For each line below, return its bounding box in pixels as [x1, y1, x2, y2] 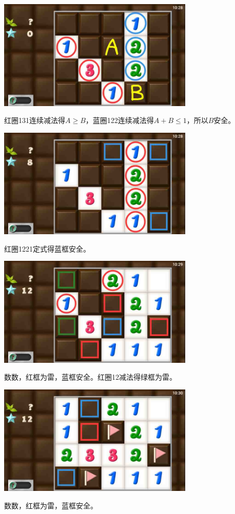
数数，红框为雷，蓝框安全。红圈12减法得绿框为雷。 [4, 372, 177, 382]
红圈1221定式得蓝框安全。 [4, 243, 90, 254]
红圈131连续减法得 [4, 115, 65, 126]
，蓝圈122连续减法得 [85, 115, 154, 126]
